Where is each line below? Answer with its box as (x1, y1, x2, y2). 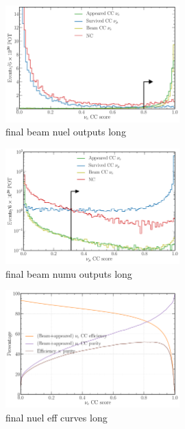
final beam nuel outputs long (5, 124, 126, 139)
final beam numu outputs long (5, 266, 132, 280)
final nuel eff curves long (5, 410, 108, 424)
